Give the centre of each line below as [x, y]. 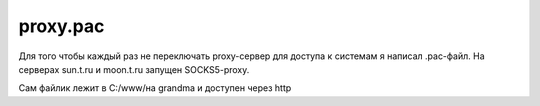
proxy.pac [61, 26]
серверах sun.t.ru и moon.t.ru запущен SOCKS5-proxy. [134, 69]
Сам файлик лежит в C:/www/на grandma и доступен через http [155, 88]
